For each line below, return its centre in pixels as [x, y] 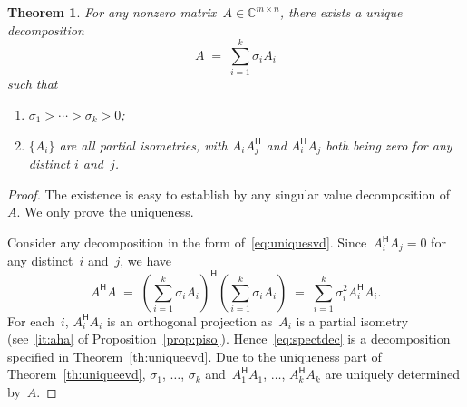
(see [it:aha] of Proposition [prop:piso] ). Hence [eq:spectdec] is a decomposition [229, 339]
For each [31, 320]
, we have [146, 261]
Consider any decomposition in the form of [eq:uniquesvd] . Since [187, 242]
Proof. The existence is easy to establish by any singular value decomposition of [229, 194]
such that [33, 84]
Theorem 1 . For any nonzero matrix [112, 12]
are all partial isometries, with [143, 145]
